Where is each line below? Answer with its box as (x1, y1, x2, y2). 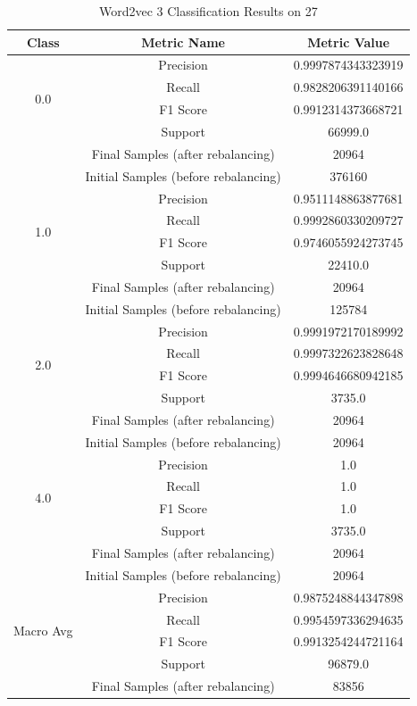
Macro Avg (13, 620, 73, 639)
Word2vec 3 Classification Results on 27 (98, 2, 318, 20)
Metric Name (141, 32, 225, 51)
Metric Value (307, 32, 390, 51)
